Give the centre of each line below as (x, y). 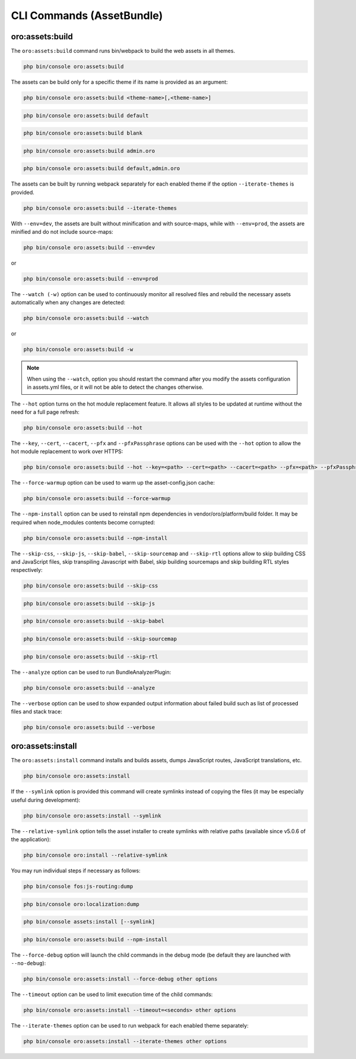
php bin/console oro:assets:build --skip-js (89, 603)
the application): (31, 840)
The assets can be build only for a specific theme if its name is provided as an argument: (119, 82)
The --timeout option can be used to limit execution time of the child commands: (112, 994)
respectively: (27, 570)
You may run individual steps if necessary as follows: (76, 871)
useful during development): (46, 800)
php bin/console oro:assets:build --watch (86, 318)
